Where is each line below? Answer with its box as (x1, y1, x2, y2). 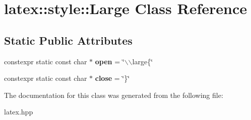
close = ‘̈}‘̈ (95, 73, 130, 83)
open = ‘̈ (95, 56, 124, 66)
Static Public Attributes (4, 32, 133, 48)
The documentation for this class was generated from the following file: (4, 89, 223, 100)
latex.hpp (4, 106, 33, 117)
